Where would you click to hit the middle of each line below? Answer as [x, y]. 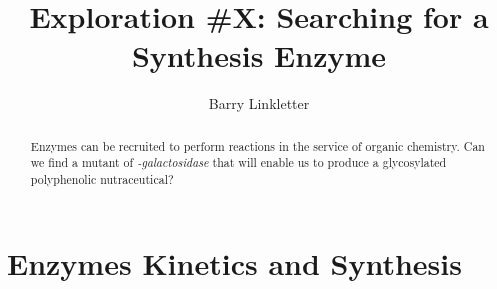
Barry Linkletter [259, 103]
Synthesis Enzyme [259, 55]
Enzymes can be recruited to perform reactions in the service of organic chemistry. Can [257, 145]
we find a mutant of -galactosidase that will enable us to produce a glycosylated [238, 162]
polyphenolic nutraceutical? [102, 179]
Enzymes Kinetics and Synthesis [234, 262]
